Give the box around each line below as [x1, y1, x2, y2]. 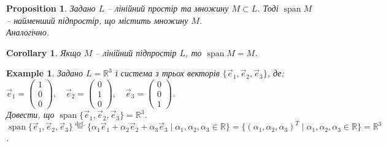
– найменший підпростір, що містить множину [6, 13, 188, 26]
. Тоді [257, 2, 279, 14]
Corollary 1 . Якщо [6, 46, 81, 59]
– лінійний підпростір [95, 46, 177, 59]
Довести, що [6, 108, 55, 121]
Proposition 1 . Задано [6, 2, 96, 14]
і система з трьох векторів [115, 67, 220, 79]
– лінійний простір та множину [107, 2, 229, 14]
